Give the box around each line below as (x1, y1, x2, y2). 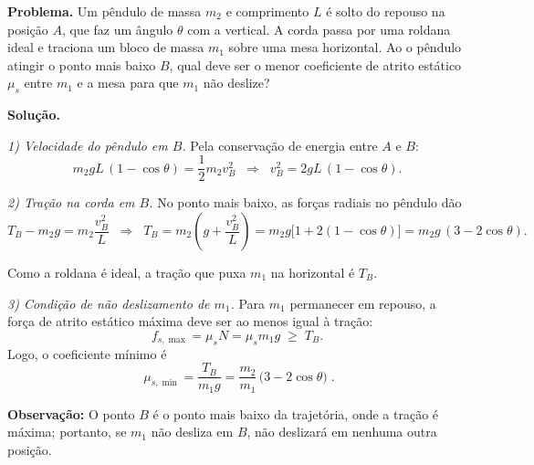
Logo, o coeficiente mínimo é (7, 343, 167, 363)
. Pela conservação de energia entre (182, 135, 378, 154)
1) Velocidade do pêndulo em (7, 135, 168, 154)
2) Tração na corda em (7, 193, 135, 212)
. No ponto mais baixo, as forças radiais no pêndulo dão (149, 193, 462, 212)
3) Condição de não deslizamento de (7, 293, 210, 312)
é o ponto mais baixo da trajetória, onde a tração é (152, 404, 439, 423)
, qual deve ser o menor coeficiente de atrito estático (169, 55, 462, 74)
